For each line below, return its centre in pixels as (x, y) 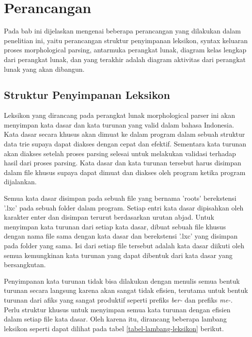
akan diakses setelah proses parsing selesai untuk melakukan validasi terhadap (120, 153)
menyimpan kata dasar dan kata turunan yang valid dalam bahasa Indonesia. (119, 124)
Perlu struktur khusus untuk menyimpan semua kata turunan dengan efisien (117, 309)
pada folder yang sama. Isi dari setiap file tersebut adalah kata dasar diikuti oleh (124, 246)
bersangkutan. (25, 265)
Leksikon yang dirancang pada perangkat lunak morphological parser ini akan (120, 115)
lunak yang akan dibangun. (44, 69)
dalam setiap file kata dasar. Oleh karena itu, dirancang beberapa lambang (115, 319)
